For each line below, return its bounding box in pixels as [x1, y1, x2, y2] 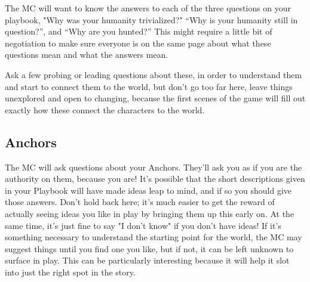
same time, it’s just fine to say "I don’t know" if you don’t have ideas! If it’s [5, 219, 281, 231]
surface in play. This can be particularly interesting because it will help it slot [5, 254, 290, 266]
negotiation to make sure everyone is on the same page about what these [5, 36, 271, 49]
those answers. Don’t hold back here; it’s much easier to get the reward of [5, 196, 275, 208]
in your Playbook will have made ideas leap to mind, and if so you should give [5, 184, 291, 196]
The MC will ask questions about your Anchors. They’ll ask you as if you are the [5, 160, 302, 173]
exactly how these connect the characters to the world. [5, 103, 205, 116]
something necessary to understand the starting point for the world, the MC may [5, 231, 302, 243]
